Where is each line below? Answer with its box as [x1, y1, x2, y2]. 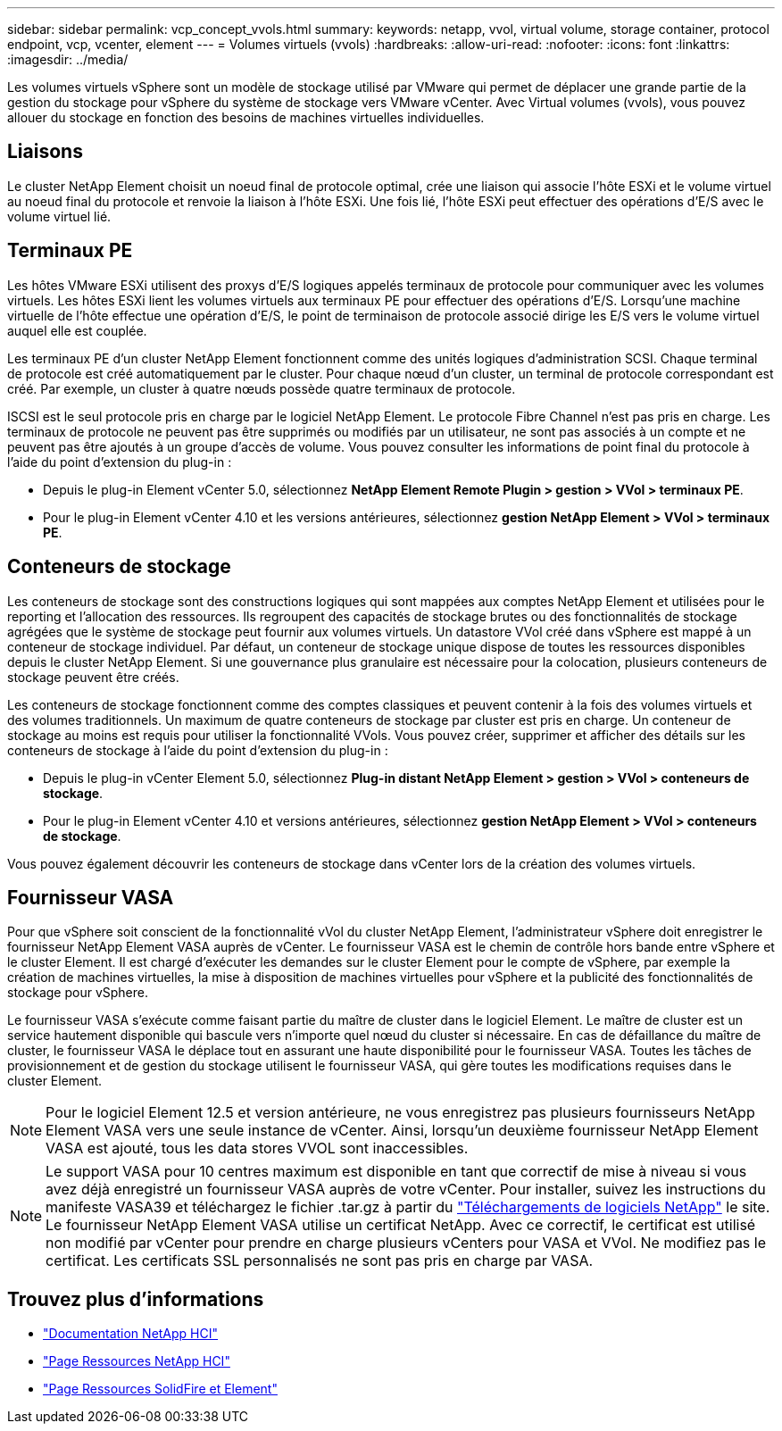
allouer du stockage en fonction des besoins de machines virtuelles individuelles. [7, 110, 485, 125]
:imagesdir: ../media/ [7, 52, 129, 67]
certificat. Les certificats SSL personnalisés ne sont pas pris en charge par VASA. [46, 1252, 594, 1270]
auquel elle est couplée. [7, 322, 147, 338]
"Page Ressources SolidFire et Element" [43, 1381, 278, 1397]
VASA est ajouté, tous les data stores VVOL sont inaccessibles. [46, 1139, 469, 1158]
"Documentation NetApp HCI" [43, 1326, 219, 1342]
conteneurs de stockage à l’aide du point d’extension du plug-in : [7, 742, 388, 758]
